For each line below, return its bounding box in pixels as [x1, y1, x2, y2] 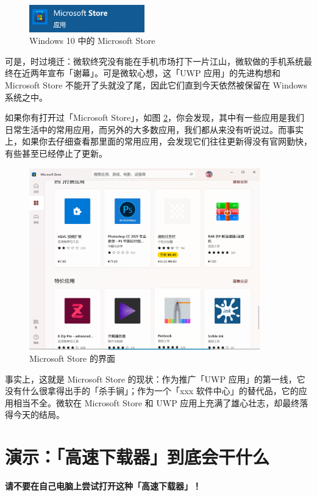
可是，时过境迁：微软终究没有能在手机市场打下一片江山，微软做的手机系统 [5, 54, 304, 67]
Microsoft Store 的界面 [29, 351, 115, 364]
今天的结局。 [13, 408, 65, 421]
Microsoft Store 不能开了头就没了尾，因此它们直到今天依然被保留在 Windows [5, 78, 307, 91]
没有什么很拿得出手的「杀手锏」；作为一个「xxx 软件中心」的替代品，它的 [5, 384, 299, 397]
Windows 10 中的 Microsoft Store [29, 34, 155, 47]
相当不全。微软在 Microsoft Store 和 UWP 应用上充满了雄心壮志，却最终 [13, 396, 300, 409]
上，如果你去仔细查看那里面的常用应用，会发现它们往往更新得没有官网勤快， [5, 135, 312, 148]
